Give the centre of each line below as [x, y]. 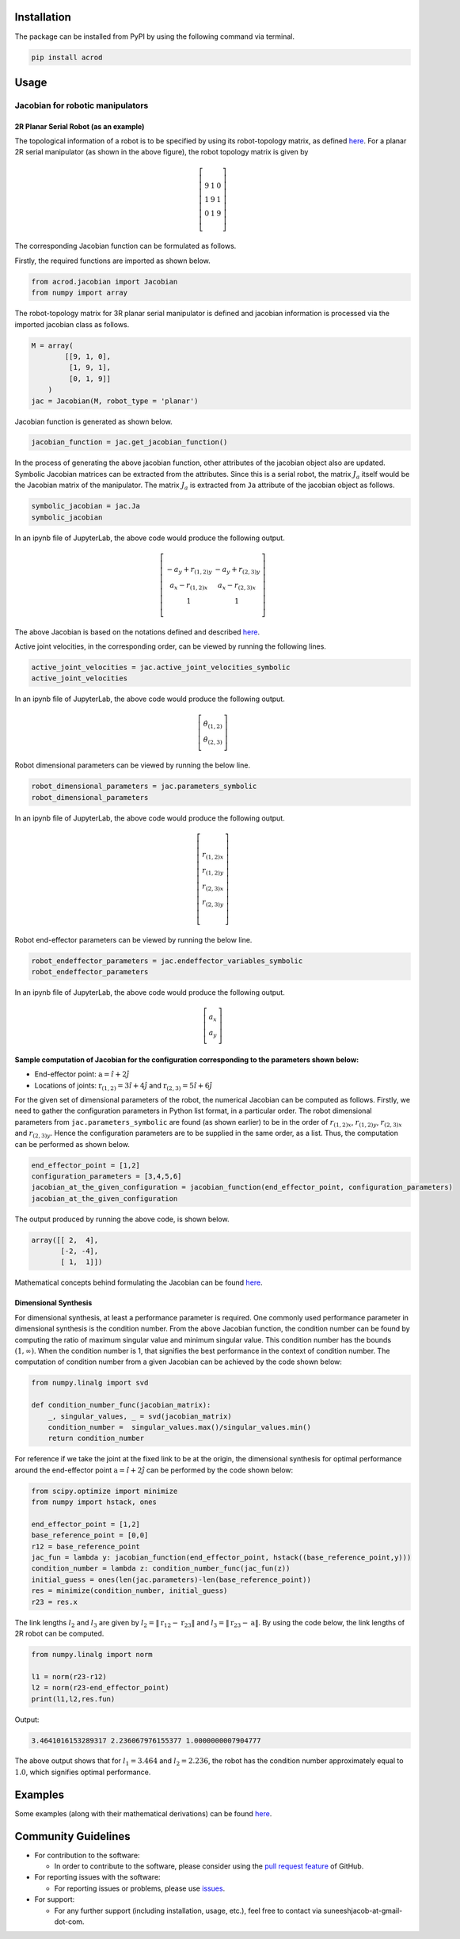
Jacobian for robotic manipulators [82, 105]
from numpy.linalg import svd [90, 1383]
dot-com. [69, 1922]
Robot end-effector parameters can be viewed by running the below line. [133, 939]
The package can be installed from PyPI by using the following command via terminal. [155, 36]
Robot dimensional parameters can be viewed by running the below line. [133, 765]
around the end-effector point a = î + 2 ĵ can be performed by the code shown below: [154, 1470]
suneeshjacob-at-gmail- [363, 1910]
